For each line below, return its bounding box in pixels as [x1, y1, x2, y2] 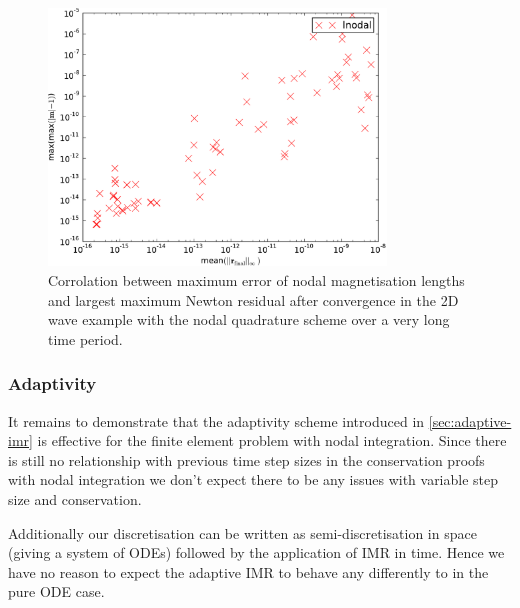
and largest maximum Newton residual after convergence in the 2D [48, 289, 459, 310]
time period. [48, 328, 123, 349]
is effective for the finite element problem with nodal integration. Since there [37, 430, 507, 451]
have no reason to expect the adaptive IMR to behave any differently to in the [8, 561, 489, 582]
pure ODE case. [8, 581, 105, 602]
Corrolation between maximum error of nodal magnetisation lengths [48, 269, 465, 290]
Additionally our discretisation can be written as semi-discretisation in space [8, 522, 477, 543]
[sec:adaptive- [428, 410, 512, 431]
